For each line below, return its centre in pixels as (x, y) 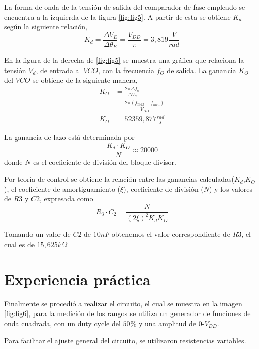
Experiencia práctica (77, 279)
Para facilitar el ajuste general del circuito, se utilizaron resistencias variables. (125, 340)
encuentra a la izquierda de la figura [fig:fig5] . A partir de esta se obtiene (117, 16)
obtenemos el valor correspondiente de (171, 234)
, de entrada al (58, 70)
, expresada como (67, 199)
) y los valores (231, 188)
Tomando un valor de (37, 234)
